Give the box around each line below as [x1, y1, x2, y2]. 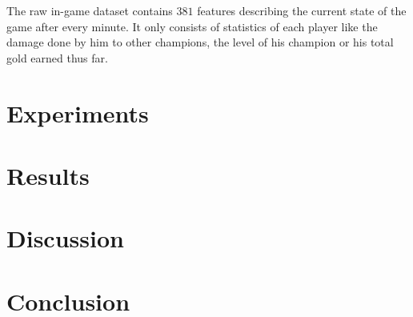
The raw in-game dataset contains [6, 2, 173, 18]
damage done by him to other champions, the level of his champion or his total [6, 34, 394, 50]
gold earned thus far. [6, 49, 108, 66]
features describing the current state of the [197, 2, 407, 18]
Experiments [6, 96, 149, 129]
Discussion [6, 222, 124, 255]
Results [6, 158, 90, 191]
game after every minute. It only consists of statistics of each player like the [6, 18, 378, 34]
